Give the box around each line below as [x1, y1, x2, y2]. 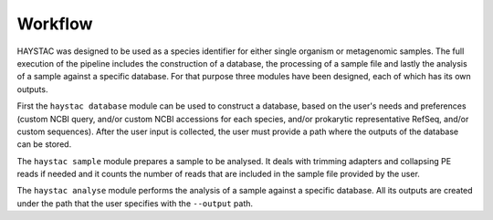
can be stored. [16, 139, 72, 150]
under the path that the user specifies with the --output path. [16, 197, 254, 209]
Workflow [16, 14, 93, 34]
